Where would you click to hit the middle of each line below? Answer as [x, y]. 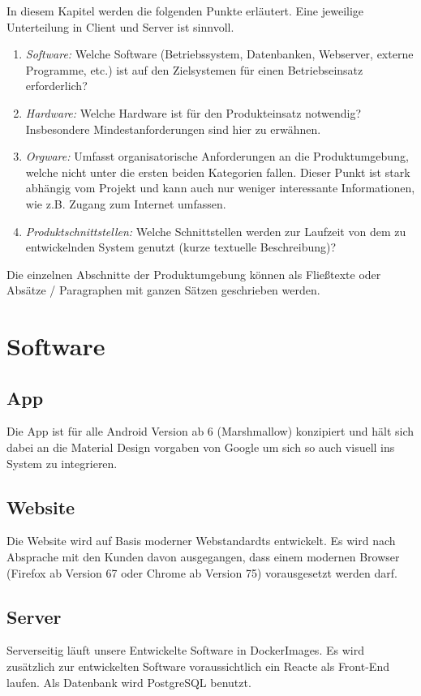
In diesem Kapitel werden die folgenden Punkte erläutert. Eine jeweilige [185, 11]
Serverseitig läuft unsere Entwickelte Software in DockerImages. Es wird [185, 650]
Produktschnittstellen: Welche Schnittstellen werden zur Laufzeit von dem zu [216, 231]
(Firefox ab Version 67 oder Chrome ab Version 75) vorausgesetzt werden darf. [202, 572]
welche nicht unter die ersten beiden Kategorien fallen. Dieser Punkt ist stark [218, 172]
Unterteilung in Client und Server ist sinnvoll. [120, 26]
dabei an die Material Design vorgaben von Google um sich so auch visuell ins [201, 447]
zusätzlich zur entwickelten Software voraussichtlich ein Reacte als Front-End [198, 666]
